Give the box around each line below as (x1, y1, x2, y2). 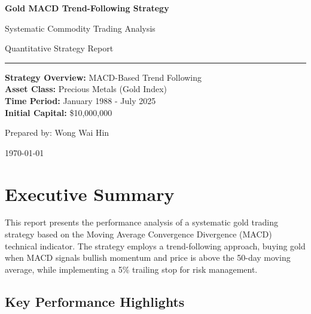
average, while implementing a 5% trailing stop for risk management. (5, 263, 258, 275)
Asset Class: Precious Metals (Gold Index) (5, 83, 167, 95)
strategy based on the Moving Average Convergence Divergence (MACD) (5, 228, 272, 240)
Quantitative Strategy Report (5, 42, 114, 54)
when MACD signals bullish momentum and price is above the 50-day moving (5, 251, 291, 264)
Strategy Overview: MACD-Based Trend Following (5, 71, 202, 83)
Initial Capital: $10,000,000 (5, 106, 112, 118)
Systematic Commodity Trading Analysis (5, 22, 155, 34)
